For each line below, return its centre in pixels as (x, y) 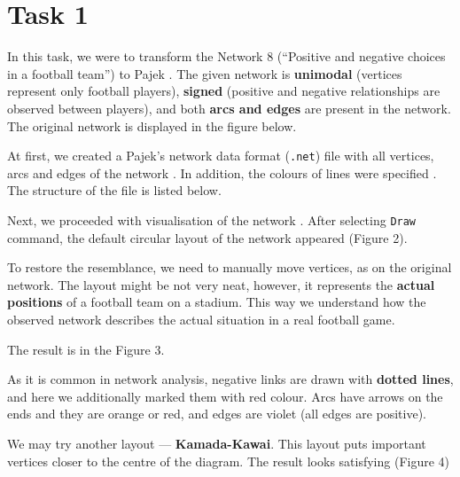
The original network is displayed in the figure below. (152, 125)
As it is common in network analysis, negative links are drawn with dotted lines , (230, 379)
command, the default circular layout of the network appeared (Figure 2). (207, 237)
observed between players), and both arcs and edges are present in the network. (229, 108)
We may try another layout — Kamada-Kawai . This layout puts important (217, 443)
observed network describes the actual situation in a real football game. (201, 319)
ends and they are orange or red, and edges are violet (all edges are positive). (217, 414)
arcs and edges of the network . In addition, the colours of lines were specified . (222, 172)
